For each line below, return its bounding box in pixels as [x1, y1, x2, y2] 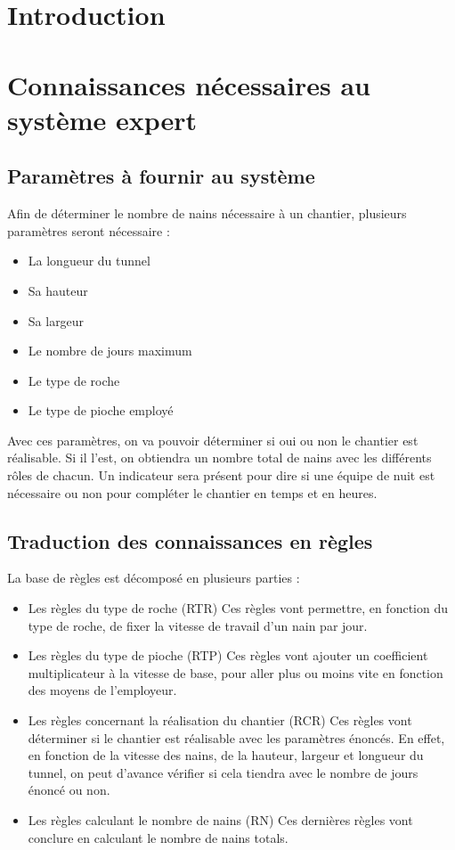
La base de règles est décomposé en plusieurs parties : [7, 568, 300, 587]
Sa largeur [28, 311, 85, 330]
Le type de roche [28, 371, 120, 389]
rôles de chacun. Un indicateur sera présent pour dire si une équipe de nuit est [7, 466, 435, 485]
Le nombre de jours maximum [28, 341, 192, 360]
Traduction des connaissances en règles [7, 527, 373, 554]
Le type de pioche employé [28, 401, 174, 420]
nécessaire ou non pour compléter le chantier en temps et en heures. [7, 483, 378, 502]
